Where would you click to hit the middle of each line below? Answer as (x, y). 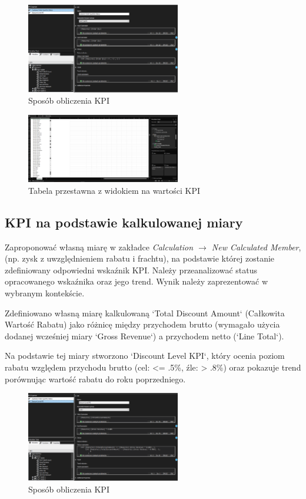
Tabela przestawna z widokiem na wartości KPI (114, 190)
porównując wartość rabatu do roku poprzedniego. (95, 379)
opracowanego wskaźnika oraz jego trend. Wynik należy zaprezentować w (137, 281)
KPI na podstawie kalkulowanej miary (124, 222)
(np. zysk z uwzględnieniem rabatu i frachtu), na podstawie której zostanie (140, 258)
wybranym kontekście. (45, 293)
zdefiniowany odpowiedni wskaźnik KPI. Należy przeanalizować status (131, 270)
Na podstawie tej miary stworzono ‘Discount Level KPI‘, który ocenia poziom (145, 356)
